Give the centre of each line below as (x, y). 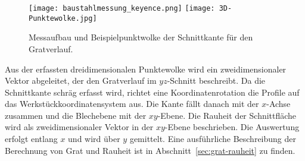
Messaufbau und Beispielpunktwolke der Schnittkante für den (141, 37)
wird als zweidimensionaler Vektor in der (79, 127)
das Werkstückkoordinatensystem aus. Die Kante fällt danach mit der (132, 104)
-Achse (278, 104)
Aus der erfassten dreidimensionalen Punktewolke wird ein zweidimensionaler (146, 69)
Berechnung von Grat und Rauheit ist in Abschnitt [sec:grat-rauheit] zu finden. (150, 150)
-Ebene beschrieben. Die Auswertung (232, 127)
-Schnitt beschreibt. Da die (216, 80)
